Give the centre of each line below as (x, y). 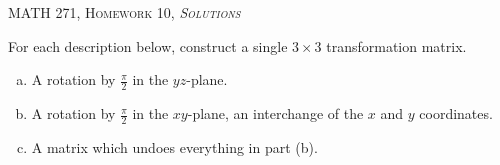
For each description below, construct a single (148, 45)
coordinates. (456, 113)
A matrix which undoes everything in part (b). (174, 146)
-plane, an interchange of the (275, 113)
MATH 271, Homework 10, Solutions (124, 12)
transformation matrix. (396, 45)
